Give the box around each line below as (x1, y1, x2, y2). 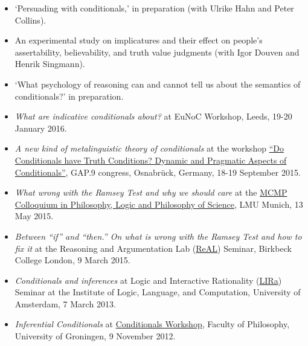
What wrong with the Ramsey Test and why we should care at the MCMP (14, 186, 287, 199)
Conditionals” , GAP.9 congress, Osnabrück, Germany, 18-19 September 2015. (14, 165, 301, 178)
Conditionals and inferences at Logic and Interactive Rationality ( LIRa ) (14, 274, 282, 286)
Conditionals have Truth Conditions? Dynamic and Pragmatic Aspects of (14, 153, 287, 166)
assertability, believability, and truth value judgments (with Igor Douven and (14, 45, 300, 58)
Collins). (14, 13, 47, 26)
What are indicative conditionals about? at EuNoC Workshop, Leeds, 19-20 (14, 110, 292, 123)
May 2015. (14, 210, 54, 222)
